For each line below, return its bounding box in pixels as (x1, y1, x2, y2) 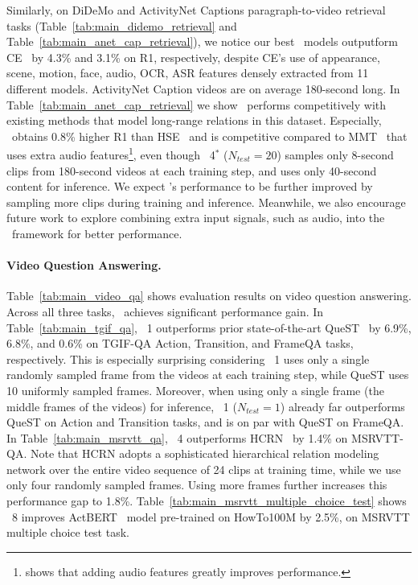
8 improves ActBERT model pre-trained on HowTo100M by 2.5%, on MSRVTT (11, 508, 410, 525)
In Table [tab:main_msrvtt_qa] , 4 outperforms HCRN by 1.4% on (6, 429, 348, 446)
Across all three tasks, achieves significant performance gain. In (6, 303, 324, 319)
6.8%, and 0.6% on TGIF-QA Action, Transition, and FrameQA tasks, (6, 335, 354, 352)
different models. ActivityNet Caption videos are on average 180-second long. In (6, 80, 400, 97)
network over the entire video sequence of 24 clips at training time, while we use (6, 460, 401, 477)
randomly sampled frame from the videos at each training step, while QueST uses (6, 366, 409, 383)
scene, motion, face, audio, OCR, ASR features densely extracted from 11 (6, 64, 369, 81)
